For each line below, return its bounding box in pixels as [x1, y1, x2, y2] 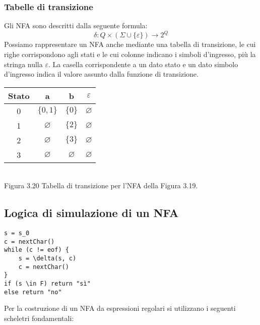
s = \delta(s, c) [18, 255, 77, 262]
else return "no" [4, 288, 62, 296]
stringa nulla [4, 59, 43, 69]
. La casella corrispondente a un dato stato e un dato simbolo [48, 59, 238, 69]
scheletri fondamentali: [4, 312, 74, 323]
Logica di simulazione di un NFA [4, 205, 179, 221]
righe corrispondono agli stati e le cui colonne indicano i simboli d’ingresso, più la [4, 48, 256, 59]
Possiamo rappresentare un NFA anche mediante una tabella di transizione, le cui [4, 39, 256, 49]
